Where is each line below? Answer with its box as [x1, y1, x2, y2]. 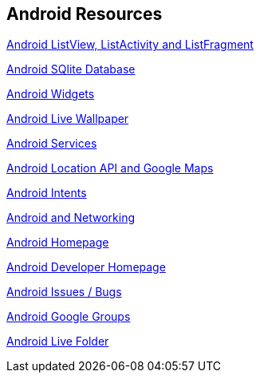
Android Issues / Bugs [6, 285, 122, 299]
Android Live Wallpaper [6, 112, 129, 126]
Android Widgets [6, 87, 95, 101]
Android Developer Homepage [6, 260, 166, 274]
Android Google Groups [6, 310, 131, 324]
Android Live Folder [6, 334, 109, 349]
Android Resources [6, 4, 163, 24]
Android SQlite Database [6, 62, 136, 77]
